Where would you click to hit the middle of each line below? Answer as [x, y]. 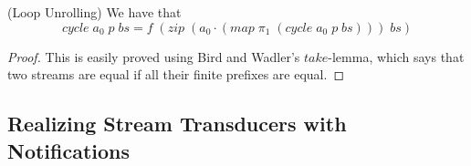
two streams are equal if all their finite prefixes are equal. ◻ [176, 74]
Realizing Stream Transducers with [177, 124]
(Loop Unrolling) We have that [94, 12]
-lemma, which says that [396, 56]
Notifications [69, 150]
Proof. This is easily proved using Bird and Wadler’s [154, 56]
